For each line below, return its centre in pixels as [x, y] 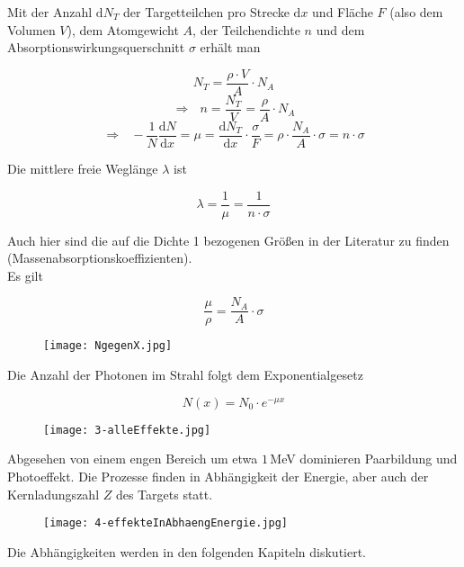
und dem [340, 29]
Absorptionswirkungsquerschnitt [96, 47]
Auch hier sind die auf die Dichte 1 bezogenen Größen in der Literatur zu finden [228, 240]
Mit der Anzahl [50, 12]
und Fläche [343, 12]
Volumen [31, 29]
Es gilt [25, 275]
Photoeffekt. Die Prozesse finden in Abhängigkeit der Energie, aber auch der [218, 476]
